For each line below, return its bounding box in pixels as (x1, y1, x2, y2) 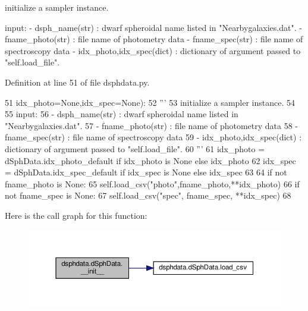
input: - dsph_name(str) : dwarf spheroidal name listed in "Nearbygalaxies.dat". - (5, 21, 302, 33)
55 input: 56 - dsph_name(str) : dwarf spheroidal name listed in (5, 108, 238, 120)
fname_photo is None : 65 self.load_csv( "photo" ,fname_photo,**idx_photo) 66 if (5, 177, 300, 190)
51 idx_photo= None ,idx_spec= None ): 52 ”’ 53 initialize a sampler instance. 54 (5, 96, 296, 108)
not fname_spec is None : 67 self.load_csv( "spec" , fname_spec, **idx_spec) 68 (5, 189, 291, 202)
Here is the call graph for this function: (5, 209, 147, 221)
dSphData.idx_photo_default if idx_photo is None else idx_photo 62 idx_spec (5, 154, 296, 167)
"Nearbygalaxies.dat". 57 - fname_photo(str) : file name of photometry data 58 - (5, 119, 298, 131)
